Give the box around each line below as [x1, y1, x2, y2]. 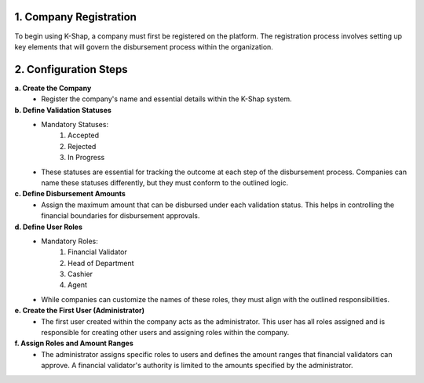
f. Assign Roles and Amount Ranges [14, 338, 133, 348]
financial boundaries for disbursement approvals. [41, 211, 200, 221]
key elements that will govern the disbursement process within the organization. [14, 42, 274, 51]
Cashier [68, 269, 93, 279]
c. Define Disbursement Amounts [14, 189, 126, 199]
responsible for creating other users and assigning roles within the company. [41, 328, 290, 337]
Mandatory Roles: [41, 236, 98, 246]
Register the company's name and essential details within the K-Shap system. [41, 94, 292, 104]
